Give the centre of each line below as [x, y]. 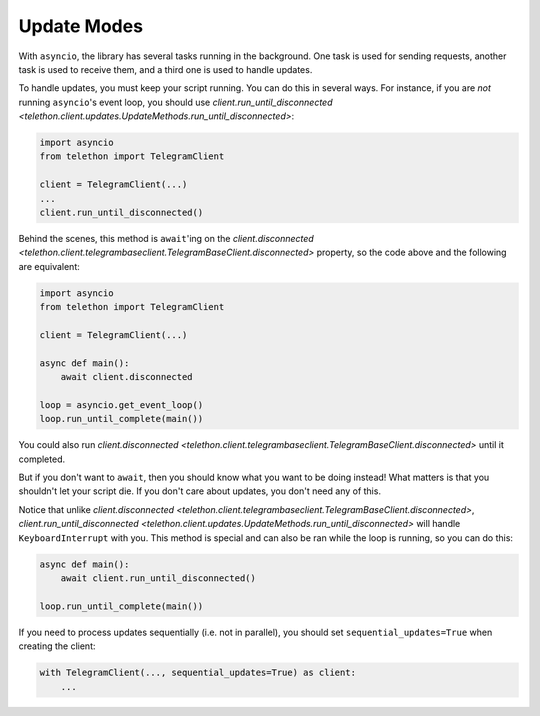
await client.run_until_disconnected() [158, 578]
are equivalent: [49, 266]
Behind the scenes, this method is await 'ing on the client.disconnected [166, 239]
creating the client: [57, 646]
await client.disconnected [127, 377]
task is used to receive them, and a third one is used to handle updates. [165, 69]
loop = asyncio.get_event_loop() [121, 404]
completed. [41, 459]
